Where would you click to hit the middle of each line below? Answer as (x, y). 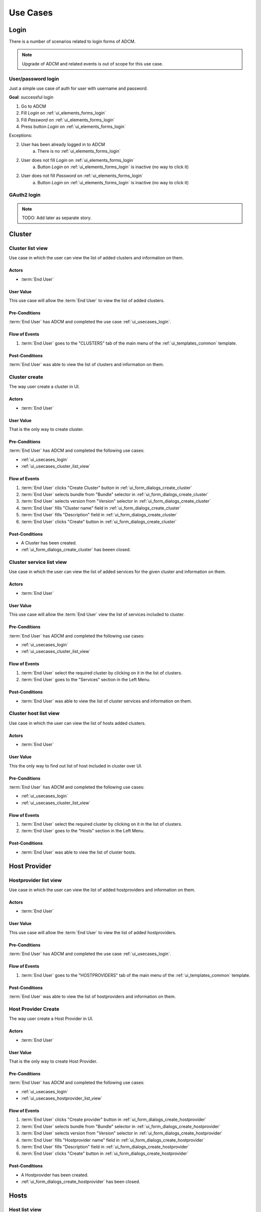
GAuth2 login (25, 195)
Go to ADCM (34, 106)
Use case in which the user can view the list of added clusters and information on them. (96, 258)
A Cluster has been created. (49, 542)
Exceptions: (21, 135)
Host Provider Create (34, 1009)
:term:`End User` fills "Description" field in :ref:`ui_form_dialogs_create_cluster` (99, 515)
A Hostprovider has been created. (55, 1175)
